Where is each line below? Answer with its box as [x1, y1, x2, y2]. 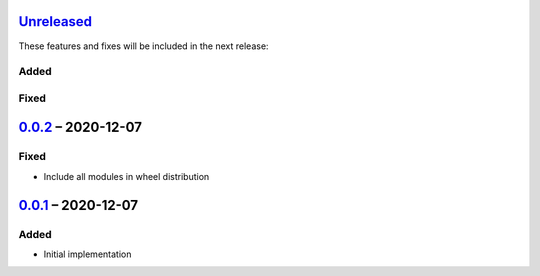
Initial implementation [43, 248, 132, 260]
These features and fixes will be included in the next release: [18, 40, 269, 52]
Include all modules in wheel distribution [43, 170, 210, 182]
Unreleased [18, 13, 93, 30]
